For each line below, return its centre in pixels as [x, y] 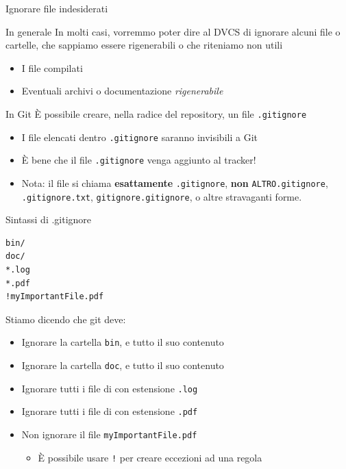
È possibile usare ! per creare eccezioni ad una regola [150, 457]
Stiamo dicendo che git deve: [66, 319]
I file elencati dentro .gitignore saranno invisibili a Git [139, 137]
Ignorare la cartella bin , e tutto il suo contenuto [123, 342]
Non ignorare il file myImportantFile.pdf [109, 434]
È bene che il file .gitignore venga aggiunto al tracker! [139, 160]
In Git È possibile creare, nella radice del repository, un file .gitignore [156, 113]
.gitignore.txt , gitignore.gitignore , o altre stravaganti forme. [162, 196]
